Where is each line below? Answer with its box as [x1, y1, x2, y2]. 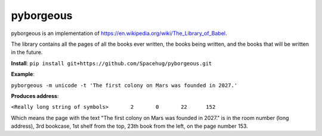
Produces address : [11, 92, 59, 99]
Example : [11, 71, 35, 78]
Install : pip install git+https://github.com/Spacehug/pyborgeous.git [11, 59, 212, 67]
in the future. [11, 49, 43, 56]
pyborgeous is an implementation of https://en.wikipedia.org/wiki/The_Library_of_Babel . [11, 30, 227, 37]
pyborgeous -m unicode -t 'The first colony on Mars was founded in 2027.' [11, 82, 238, 88]
